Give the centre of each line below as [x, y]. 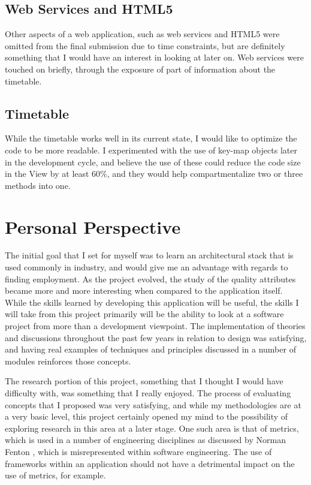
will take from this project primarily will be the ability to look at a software [144, 314]
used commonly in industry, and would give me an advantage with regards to [147, 267]
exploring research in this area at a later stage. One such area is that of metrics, [152, 428]
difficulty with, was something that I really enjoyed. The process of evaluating [148, 393]
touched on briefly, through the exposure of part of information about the [140, 69]
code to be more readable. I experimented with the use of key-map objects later [151, 150]
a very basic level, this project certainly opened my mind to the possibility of [147, 416]
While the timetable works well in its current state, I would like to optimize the [151, 138]
